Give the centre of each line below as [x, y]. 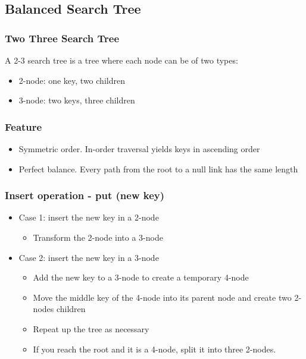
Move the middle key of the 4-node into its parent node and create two [162, 297]
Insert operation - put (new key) [85, 195]
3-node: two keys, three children [77, 100]
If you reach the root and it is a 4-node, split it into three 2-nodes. [154, 349]
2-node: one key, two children [72, 80]
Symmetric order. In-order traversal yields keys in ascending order [139, 149]
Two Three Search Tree [62, 38]
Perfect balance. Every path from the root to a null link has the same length [158, 169]
